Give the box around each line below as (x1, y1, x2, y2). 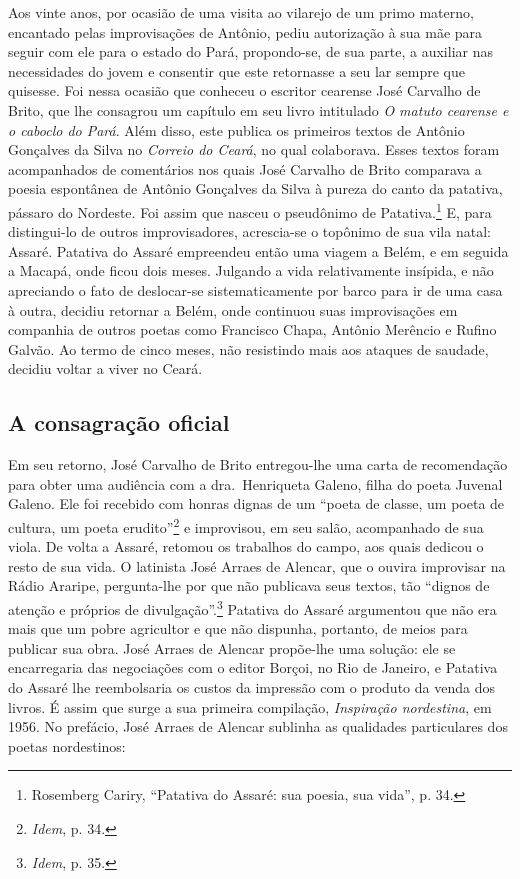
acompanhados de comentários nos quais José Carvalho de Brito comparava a (8, 158, 482, 179)
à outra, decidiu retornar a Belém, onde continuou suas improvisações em (8, 299, 458, 320)
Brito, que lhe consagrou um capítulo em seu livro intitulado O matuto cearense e (8, 99, 509, 120)
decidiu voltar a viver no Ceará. (8, 358, 203, 379)
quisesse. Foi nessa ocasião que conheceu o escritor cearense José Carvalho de (8, 80, 481, 101)
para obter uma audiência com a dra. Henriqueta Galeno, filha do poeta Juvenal (8, 473, 503, 494)
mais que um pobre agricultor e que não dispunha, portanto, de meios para (8, 618, 468, 639)
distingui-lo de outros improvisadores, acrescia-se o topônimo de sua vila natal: (8, 221, 491, 242)
